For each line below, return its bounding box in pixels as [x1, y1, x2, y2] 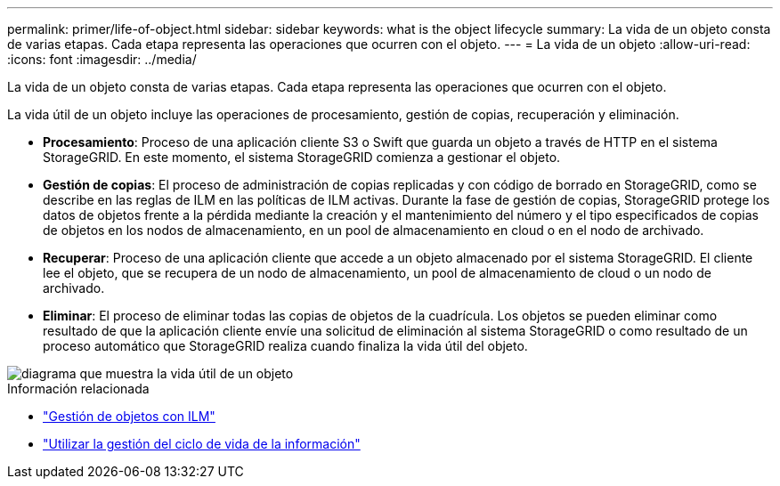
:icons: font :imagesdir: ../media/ [7, 52, 197, 67]
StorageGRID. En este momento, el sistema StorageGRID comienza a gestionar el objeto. [43, 150, 561, 165]
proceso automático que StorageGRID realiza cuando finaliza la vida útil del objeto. [43, 338, 528, 353]
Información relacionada [7, 381, 150, 396]
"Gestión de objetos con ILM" [43, 409, 215, 424]
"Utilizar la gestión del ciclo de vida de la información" [43, 436, 361, 451]
